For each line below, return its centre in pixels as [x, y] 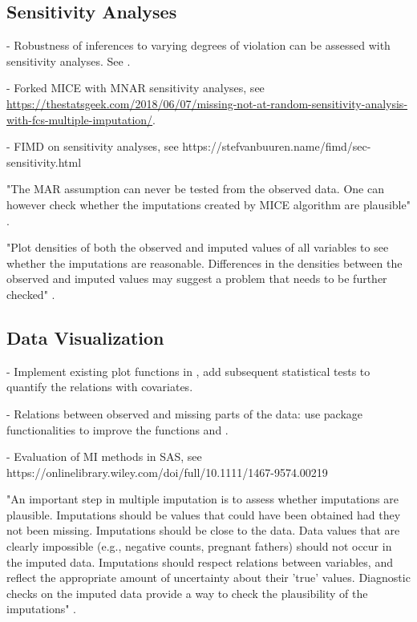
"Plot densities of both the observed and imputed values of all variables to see [198, 247]
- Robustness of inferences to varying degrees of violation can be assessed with [198, 45]
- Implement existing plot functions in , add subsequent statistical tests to [188, 371]
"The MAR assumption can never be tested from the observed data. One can [195, 189]
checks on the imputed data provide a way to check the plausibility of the [187, 593]
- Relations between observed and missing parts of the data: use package [185, 413]
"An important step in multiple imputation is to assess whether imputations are [202, 499]
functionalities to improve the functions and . [117, 429]
